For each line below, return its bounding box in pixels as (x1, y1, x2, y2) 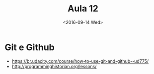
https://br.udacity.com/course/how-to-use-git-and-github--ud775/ (11, 58, 149, 64)
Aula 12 (67, 3, 99, 14)
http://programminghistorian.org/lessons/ (11, 63, 97, 69)
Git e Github (4, 41, 55, 53)
